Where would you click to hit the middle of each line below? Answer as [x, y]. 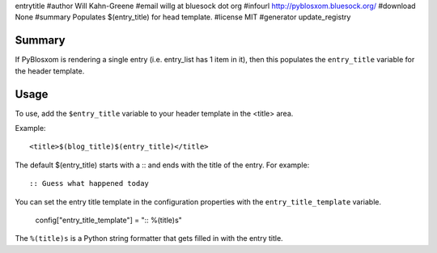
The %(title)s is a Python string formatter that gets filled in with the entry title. [149, 238]
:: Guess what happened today [89, 183]
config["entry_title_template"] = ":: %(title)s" [108, 220]
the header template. [50, 71]
